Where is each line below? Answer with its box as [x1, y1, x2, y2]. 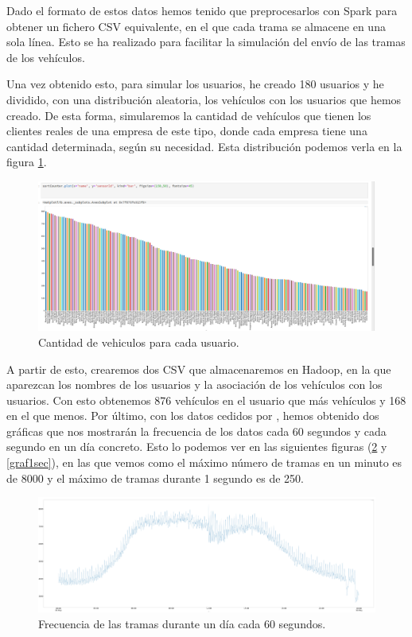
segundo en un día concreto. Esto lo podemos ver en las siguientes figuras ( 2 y [6, 438, 387, 455]
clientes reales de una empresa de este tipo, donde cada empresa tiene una [6, 122, 367, 139]
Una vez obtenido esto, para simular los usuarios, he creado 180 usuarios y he [6, 76, 384, 92]
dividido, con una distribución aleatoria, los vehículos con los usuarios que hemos [6, 91, 402, 107]
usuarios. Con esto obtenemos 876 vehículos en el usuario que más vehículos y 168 [6, 391, 406, 408]
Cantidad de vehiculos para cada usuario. [38, 333, 239, 350]
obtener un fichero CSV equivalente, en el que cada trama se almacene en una [6, 17, 386, 34]
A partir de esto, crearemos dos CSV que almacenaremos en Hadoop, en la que [6, 360, 391, 377]
